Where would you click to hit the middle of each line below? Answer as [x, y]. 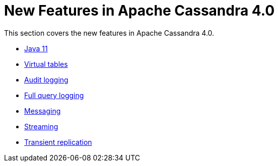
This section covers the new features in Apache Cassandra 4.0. [109, 33]
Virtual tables [46, 64]
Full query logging [54, 95]
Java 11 [36, 48]
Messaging [43, 111]
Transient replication [58, 142]
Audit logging [46, 79]
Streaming [41, 126]
